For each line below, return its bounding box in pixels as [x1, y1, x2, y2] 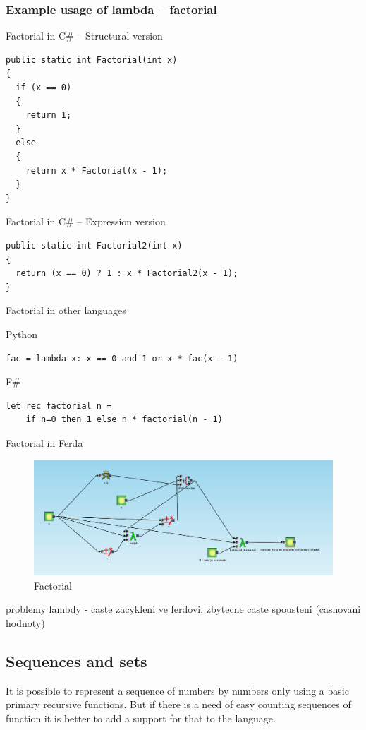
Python [6, 326, 37, 341]
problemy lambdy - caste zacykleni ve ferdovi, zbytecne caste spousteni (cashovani [6, 602, 361, 616]
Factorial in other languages [6, 303, 126, 318]
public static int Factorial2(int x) [6, 240, 183, 251]
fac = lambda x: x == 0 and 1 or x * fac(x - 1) [6, 353, 238, 364]
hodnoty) [6, 615, 45, 630]
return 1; [25, 110, 72, 121]
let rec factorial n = [6, 400, 112, 411]
